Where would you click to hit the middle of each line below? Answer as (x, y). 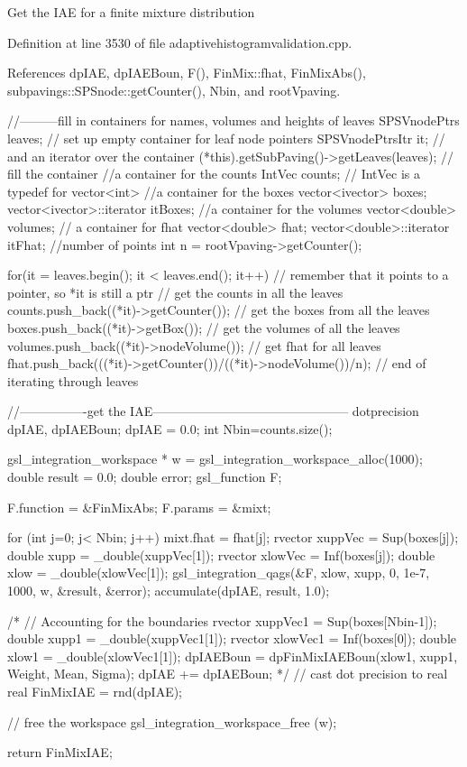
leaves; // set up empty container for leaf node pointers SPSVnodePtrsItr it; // (226, 138)
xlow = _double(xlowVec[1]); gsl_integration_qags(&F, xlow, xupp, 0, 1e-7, (219, 573)
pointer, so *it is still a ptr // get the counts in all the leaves (175, 292)
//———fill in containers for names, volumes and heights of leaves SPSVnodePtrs (233, 120)
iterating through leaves (73, 380)
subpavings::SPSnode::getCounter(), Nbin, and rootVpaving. (174, 90)
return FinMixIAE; (60, 752)
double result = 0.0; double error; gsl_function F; (145, 477)
